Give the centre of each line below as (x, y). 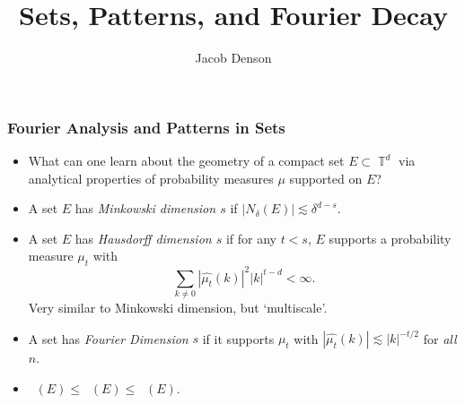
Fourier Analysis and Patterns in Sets (146, 127)
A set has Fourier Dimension (108, 338)
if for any (251, 238)
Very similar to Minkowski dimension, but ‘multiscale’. (178, 308)
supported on (326, 178)
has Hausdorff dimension (143, 238)
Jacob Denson (233, 58)
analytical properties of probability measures (151, 178)
